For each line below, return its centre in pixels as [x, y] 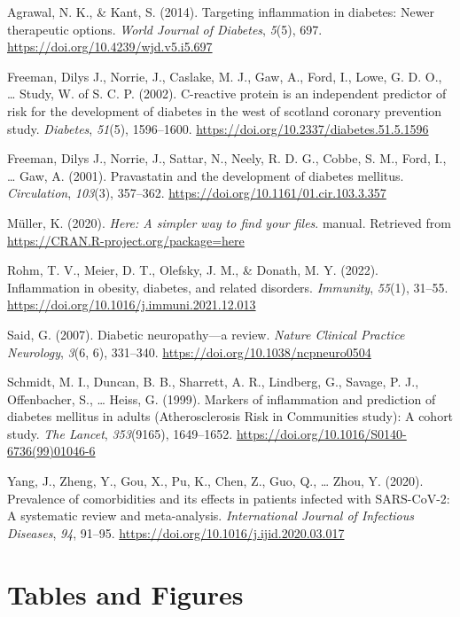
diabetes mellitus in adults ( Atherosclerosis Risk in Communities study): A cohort [230, 416]
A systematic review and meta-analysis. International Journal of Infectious [211, 515]
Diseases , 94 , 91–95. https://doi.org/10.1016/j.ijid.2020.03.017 [176, 532]
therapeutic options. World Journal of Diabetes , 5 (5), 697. [165, 29]
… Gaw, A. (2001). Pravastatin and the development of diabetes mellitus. [206, 175]
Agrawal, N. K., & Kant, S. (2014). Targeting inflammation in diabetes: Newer [221, 12]
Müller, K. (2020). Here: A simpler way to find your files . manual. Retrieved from [229, 222]
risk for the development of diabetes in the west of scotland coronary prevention [225, 110]
